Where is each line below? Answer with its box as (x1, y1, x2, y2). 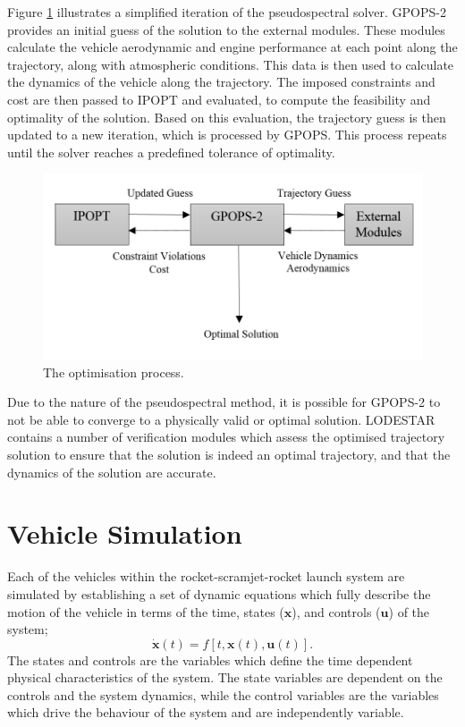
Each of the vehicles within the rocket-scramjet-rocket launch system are (7, 567, 405, 586)
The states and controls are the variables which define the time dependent (7, 650, 413, 669)
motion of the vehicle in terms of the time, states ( (7, 602, 284, 621)
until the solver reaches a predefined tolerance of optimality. (7, 142, 335, 161)
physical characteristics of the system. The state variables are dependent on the (7, 668, 443, 687)
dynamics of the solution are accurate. (7, 462, 216, 481)
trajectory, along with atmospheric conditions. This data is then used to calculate (7, 55, 454, 73)
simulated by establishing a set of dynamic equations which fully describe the (7, 584, 431, 603)
